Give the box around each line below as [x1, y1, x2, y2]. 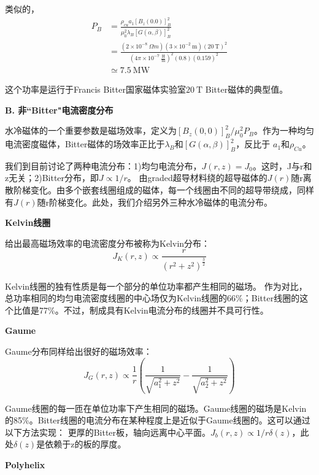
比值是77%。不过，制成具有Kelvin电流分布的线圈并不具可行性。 [13, 303, 269, 316]
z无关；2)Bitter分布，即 [5, 171, 99, 184]
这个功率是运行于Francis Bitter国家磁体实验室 [5, 83, 186, 96]
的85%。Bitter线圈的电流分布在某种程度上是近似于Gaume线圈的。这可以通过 [5, 414, 310, 427]
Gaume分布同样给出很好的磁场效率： [5, 345, 152, 358]
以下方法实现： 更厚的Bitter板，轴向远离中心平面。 [5, 425, 211, 438]
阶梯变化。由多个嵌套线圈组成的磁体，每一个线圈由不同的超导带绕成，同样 [13, 183, 314, 196]
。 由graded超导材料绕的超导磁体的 [127, 171, 267, 184]
